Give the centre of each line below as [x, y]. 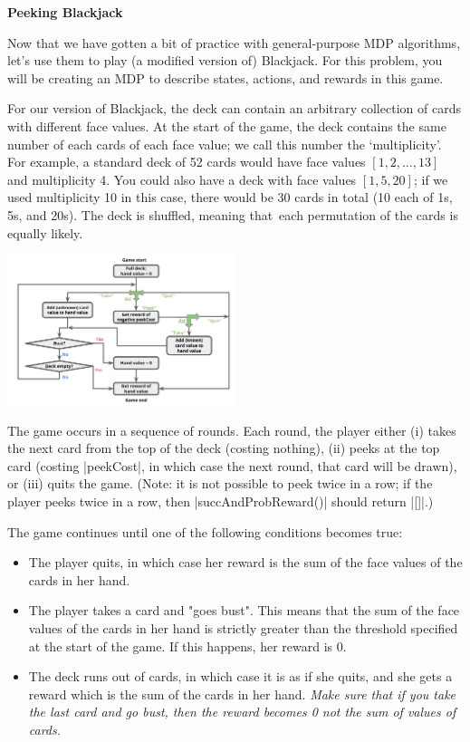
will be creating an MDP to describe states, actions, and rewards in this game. [225, 77]
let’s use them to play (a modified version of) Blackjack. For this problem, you [225, 60]
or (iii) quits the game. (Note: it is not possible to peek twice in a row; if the [220, 483]
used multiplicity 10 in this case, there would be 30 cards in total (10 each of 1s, [230, 197]
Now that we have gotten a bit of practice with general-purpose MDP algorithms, [234, 42]
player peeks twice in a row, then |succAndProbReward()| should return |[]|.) [221, 501]
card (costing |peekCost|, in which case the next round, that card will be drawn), [232, 465]
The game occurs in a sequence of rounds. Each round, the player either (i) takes [232, 430]
